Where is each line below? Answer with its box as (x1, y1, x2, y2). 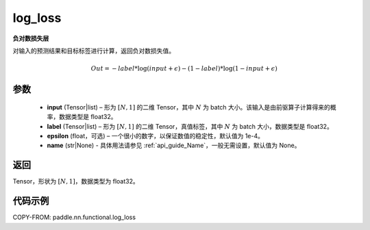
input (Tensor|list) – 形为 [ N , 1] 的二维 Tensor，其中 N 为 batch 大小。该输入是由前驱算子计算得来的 (47, 103, 330, 111)
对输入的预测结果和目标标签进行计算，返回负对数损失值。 (12, 47, 175, 55)
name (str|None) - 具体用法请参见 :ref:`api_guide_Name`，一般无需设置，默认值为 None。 (47, 141, 301, 150)
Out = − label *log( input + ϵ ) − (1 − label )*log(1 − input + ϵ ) (90, 65, 277, 73)
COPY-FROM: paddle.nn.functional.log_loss (12, 213, 136, 222)
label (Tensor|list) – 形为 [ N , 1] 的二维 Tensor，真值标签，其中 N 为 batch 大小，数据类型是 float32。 (47, 122, 334, 130)
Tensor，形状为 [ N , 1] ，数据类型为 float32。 (12, 177, 140, 186)
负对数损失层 (12, 34, 49, 42)
